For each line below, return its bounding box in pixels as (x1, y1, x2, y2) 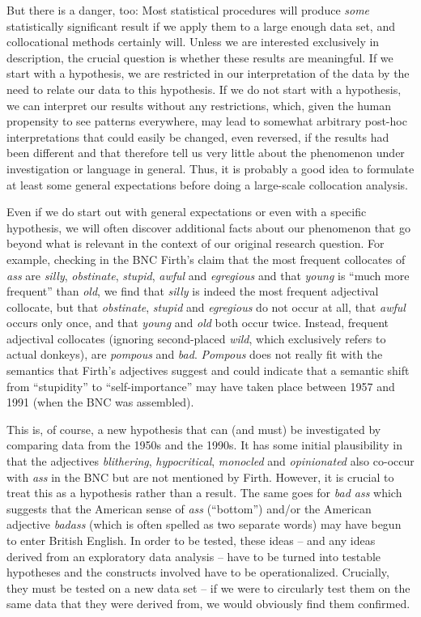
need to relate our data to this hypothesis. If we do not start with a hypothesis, (6, 80, 402, 97)
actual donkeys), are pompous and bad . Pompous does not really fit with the (6, 346, 383, 363)
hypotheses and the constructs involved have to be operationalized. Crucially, (6, 564, 389, 581)
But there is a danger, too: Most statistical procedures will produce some (6, 2, 370, 18)
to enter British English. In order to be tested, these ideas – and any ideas (6, 532, 376, 548)
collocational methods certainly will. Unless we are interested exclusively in (6, 33, 380, 50)
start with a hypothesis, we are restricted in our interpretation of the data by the (6, 65, 410, 82)
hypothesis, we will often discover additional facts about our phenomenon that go (6, 219, 410, 236)
